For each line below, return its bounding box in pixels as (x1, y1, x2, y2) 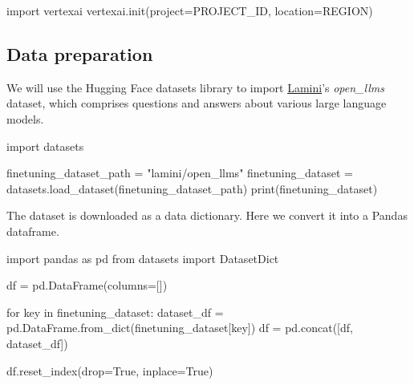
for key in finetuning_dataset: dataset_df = (6, 303, 224, 320)
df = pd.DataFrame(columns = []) (6, 277, 168, 294)
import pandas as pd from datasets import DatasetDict (6, 249, 279, 266)
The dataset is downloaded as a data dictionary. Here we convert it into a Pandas (6, 207, 408, 224)
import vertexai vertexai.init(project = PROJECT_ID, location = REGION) (6, 2, 373, 18)
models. (6, 110, 44, 127)
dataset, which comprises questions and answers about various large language (6, 95, 387, 111)
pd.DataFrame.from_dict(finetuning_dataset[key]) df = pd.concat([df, (6, 319, 353, 336)
